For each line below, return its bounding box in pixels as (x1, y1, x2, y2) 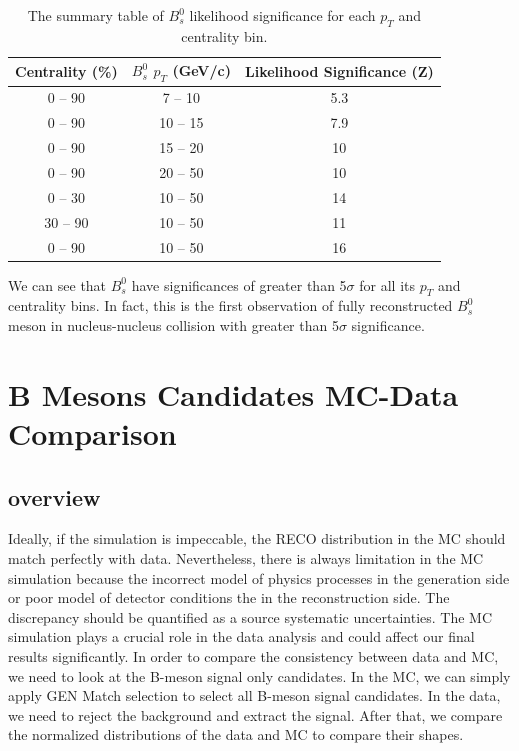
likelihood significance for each (189, 5, 376, 25)
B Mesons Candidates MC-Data (8, 373, 459, 414)
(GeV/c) (172, 60, 231, 81)
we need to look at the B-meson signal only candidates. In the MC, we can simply (8, 665, 511, 686)
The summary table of (27, 5, 164, 25)
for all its (359, 274, 416, 295)
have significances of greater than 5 (131, 274, 347, 295)
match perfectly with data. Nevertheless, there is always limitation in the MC (8, 547, 484, 568)
